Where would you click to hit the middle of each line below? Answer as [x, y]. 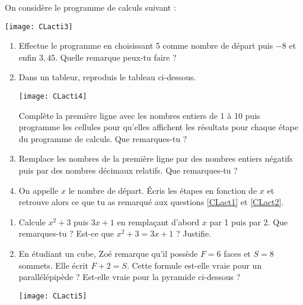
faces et [237, 254]
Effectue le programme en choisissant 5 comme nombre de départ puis [146, 45]
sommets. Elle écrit [53, 265]
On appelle [39, 190]
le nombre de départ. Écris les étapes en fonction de [163, 190]
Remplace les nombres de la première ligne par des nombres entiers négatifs [156, 158]
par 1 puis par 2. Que [249, 221]
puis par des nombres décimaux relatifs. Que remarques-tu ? [128, 170]
